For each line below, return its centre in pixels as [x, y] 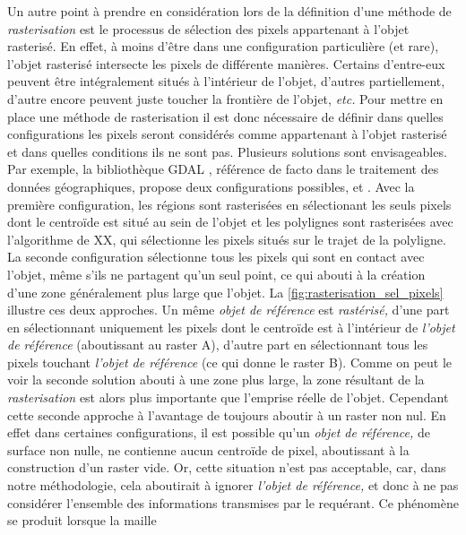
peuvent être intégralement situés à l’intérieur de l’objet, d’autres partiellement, [226, 81]
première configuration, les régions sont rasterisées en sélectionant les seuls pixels [229, 204]
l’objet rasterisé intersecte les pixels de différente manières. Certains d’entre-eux [226, 63]
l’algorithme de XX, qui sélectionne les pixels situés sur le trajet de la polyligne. [227, 239]
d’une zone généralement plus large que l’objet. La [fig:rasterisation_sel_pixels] [225, 292]
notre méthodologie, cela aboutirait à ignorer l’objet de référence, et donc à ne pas [233, 485]
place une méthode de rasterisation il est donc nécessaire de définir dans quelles [225, 116]
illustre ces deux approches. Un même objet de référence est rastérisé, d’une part [229, 310]
